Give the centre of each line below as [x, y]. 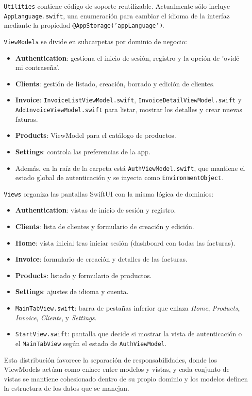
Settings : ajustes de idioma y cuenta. [72, 291]
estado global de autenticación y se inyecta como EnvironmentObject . [119, 177]
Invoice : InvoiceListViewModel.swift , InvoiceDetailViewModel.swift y [128, 100]
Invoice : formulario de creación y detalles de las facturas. [101, 259]
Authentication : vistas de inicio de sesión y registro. [96, 210]
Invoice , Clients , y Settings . [56, 317]
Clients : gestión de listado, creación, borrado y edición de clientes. [115, 83]
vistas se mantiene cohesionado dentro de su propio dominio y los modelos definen [126, 378]
